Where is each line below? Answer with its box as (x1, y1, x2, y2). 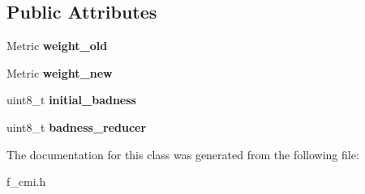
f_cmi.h (6, 173, 46, 190)
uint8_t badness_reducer (6, 118, 147, 135)
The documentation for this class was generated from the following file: (6, 145, 359, 162)
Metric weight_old (6, 37, 108, 54)
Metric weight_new (6, 64, 113, 81)
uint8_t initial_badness (6, 91, 136, 108)
